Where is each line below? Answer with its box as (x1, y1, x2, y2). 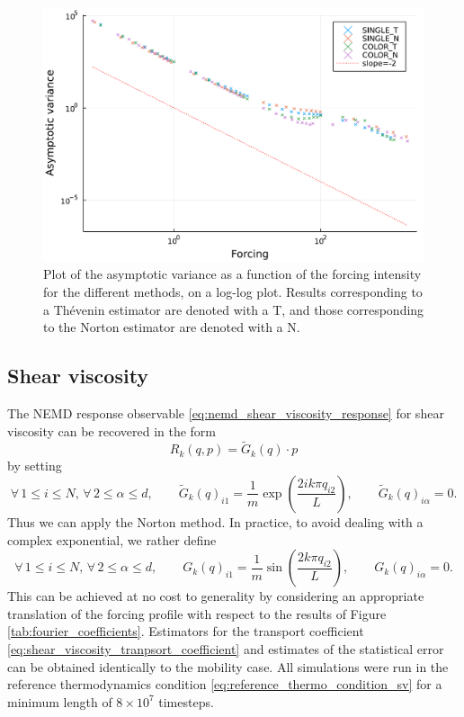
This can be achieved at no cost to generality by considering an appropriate (7, 587, 424, 605)
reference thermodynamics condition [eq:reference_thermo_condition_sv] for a (7, 675, 442, 694)
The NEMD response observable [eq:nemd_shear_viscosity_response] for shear (7, 403, 444, 422)
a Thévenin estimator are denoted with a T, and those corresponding (43, 300, 424, 318)
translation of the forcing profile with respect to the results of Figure (7, 604, 387, 623)
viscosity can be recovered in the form (7, 421, 217, 440)
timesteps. (158, 692, 214, 711)
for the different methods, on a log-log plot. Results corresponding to (43, 282, 423, 300)
